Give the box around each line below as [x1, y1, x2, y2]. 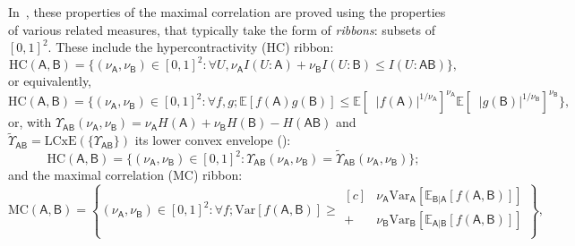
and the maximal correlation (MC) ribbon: [8, 165, 243, 183]
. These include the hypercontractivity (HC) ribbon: [47, 38, 334, 56]
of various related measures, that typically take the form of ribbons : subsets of [8, 20, 435, 38]
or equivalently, [8, 72, 92, 90]
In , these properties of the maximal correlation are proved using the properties [8, 3, 446, 21]
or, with [8, 113, 52, 131]
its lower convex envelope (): [134, 131, 291, 149]
